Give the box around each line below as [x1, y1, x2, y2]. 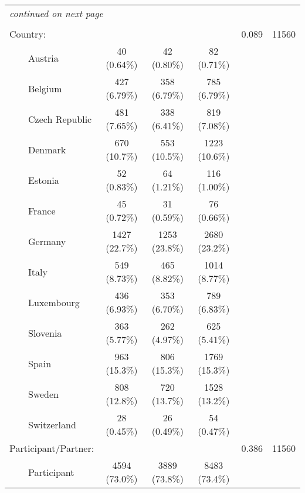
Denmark [28, 142, 66, 156]
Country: [9, 27, 46, 41]
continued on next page [9, 6, 103, 20]
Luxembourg [28, 295, 80, 309]
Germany [28, 234, 66, 248]
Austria [28, 51, 59, 65]
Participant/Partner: [9, 441, 94, 455]
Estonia [28, 173, 59, 187]
